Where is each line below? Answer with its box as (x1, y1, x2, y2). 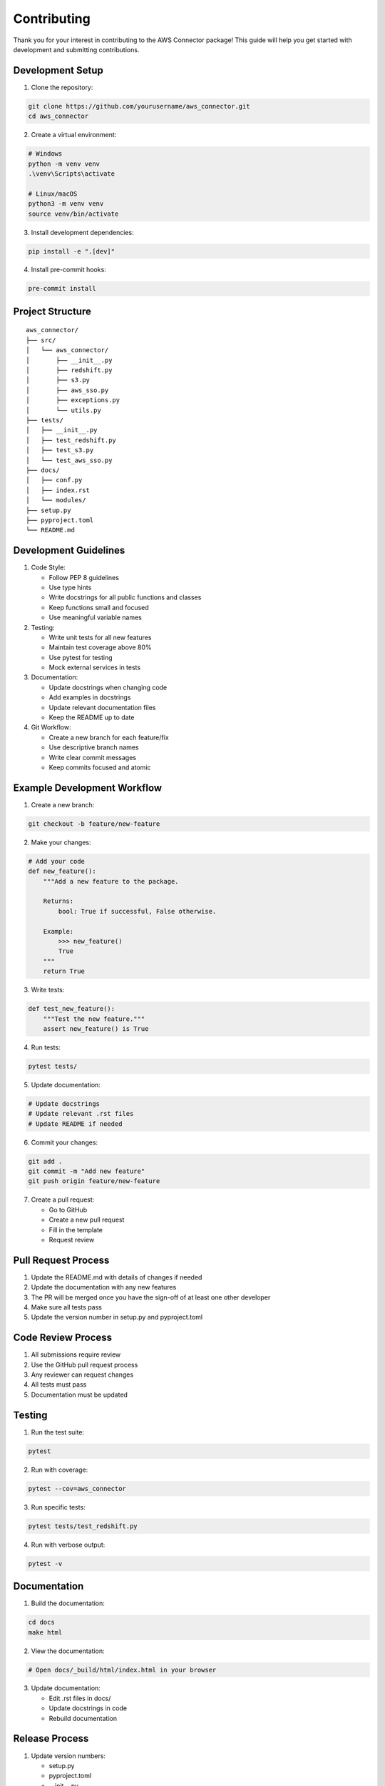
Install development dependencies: (31, 228, 135, 236)
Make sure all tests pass (31, 1303, 103, 1311)
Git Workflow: (31, 723, 71, 732)
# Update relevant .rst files (28, 1109, 134, 1118)
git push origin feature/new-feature (28, 1177, 160, 1185)
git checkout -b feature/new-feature (28, 819, 160, 828)
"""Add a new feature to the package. (43, 877, 179, 885)
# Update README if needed (28, 1119, 123, 1128)
